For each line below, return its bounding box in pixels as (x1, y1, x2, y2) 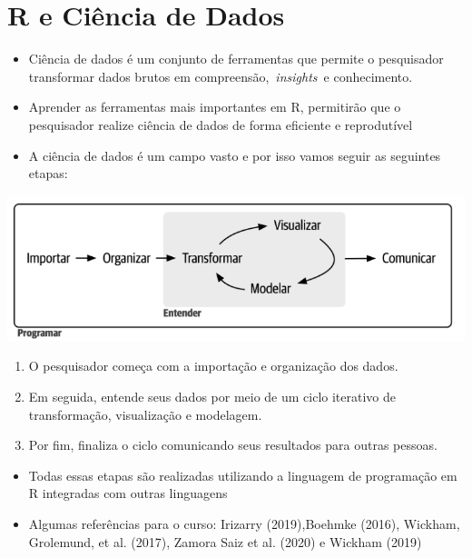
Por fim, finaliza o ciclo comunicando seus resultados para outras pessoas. (28, 435, 438, 454)
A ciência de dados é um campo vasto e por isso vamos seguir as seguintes (28, 145, 441, 164)
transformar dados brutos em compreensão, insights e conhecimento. (28, 66, 413, 85)
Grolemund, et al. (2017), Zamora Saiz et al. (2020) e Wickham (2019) (28, 532, 422, 551)
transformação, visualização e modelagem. (28, 404, 262, 423)
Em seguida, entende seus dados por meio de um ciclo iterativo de (28, 386, 397, 405)
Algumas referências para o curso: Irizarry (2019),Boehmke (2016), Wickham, (28, 513, 460, 533)
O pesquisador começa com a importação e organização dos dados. (28, 356, 398, 375)
